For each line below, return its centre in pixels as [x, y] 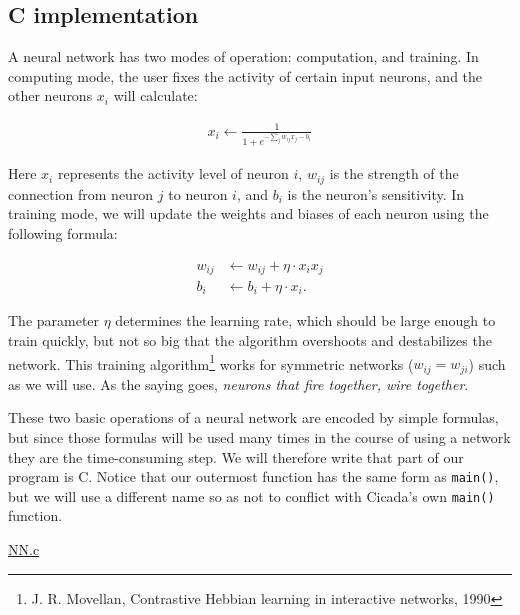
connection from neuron [81, 193]
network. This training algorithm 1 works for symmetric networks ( [211, 362]
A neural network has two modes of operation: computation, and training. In [243, 56]
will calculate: [155, 95]
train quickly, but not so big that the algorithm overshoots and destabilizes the [250, 340]
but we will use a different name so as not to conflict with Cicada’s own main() [251, 495]
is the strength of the [394, 173]
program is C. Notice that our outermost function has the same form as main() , [253, 476]
